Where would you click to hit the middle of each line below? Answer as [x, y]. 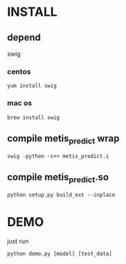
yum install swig [32, 86]
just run [18, 241]
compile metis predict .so [58, 178]
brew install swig [33, 118]
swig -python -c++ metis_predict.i [58, 156]
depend [24, 37]
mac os [20, 103]
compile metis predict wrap [63, 139]
